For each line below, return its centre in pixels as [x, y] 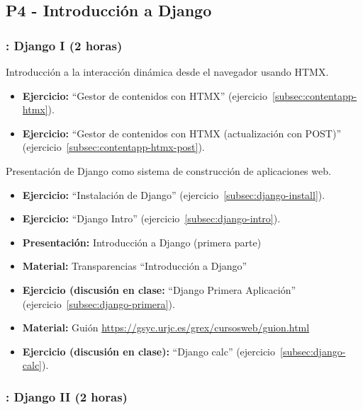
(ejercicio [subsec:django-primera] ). [99, 303]
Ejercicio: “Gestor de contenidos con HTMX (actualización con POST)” [181, 133]
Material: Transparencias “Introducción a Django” [135, 266]
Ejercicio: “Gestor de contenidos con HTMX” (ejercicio [145, 95]
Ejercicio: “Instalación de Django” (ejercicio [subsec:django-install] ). [174, 194]
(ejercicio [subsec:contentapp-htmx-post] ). [113, 147]
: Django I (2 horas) [64, 45]
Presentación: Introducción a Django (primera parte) [142, 242]
